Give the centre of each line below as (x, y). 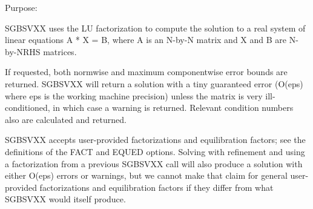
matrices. (60, 51)
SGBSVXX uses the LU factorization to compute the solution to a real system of (155, 28)
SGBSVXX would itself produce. (65, 199)
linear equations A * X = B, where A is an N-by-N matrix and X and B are (146, 40)
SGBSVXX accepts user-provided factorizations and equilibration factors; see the (155, 140)
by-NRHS (23, 51)
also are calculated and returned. (66, 119)
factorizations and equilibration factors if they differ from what (156, 187)
